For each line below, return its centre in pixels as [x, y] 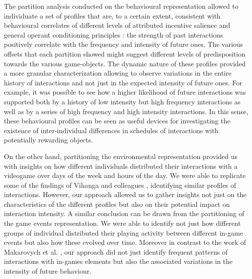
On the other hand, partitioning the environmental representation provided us [121, 156]
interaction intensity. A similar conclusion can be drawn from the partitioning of [124, 213]
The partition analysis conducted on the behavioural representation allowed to [121, 6]
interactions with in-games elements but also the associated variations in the [118, 261]
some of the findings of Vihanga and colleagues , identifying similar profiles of [120, 185]
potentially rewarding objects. [49, 140]
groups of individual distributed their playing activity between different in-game [124, 232]
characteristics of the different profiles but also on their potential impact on [117, 204]
